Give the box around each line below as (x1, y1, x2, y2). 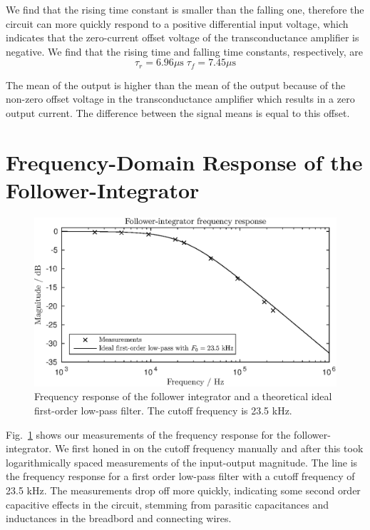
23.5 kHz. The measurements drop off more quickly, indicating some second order (6, 482, 361, 497)
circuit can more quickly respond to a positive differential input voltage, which (6, 16, 349, 31)
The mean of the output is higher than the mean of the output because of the (6, 77, 346, 92)
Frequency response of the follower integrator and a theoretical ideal (34, 389, 332, 404)
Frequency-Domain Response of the (6, 147, 363, 176)
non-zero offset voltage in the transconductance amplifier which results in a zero (6, 91, 355, 106)
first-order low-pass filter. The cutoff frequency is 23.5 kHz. (34, 402, 292, 417)
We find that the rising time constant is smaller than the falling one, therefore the (6, 2, 364, 16)
